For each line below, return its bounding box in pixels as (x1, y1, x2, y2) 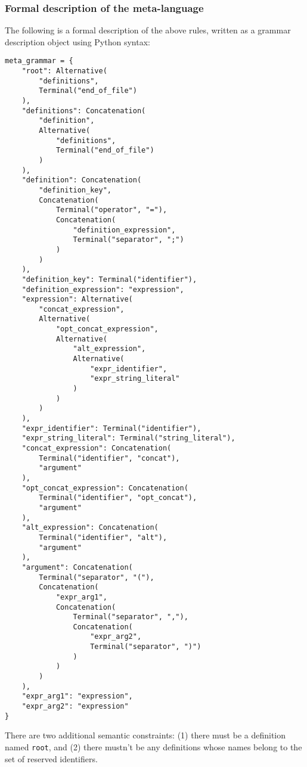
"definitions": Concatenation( (21, 106, 146, 115)
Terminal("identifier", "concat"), (39, 454, 180, 462)
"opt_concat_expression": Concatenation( (21, 483, 188, 492)
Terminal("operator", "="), (55, 206, 168, 215)
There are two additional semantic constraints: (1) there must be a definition (5, 729, 286, 741)
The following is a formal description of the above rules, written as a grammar (5, 24, 291, 36)
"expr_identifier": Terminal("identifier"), (21, 424, 201, 433)
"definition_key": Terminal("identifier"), (21, 275, 197, 284)
